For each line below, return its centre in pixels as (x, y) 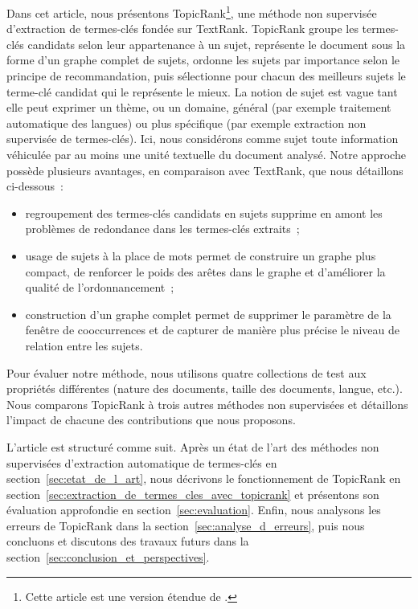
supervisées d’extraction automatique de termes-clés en (142, 462)
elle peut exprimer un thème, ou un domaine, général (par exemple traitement (199, 107)
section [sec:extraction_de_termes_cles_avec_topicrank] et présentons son (193, 494)
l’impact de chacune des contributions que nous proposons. (151, 420)
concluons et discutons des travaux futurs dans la (128, 541)
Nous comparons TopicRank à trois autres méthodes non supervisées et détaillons (207, 404)
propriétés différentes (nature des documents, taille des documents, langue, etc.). (205, 388)
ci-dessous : (35, 186)
